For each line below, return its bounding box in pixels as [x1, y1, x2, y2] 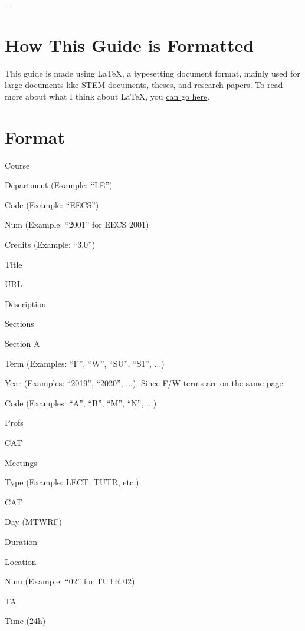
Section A [5, 337, 40, 349]
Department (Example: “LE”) [5, 179, 113, 191]
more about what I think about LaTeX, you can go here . [5, 90, 210, 102]
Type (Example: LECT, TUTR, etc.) [5, 476, 139, 488]
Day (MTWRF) [5, 515, 63, 528]
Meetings [5, 456, 37, 468]
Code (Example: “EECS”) [5, 198, 99, 211]
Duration [5, 535, 38, 547]
